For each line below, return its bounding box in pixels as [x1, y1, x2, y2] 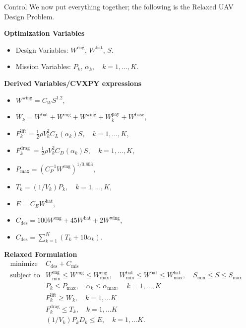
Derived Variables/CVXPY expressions [4, 78, 142, 88]
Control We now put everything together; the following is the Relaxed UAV [4, 1, 234, 11]
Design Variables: [15, 44, 68, 55]
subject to [10, 272, 40, 279]
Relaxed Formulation [4, 249, 77, 259]
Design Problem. [4, 11, 55, 21]
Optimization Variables [4, 28, 85, 38]
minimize [10, 260, 38, 268]
